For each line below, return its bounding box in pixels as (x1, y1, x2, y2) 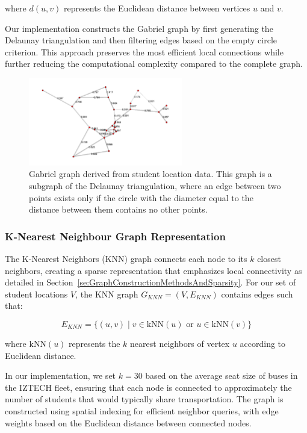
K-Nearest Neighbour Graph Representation (5, 228, 226, 243)
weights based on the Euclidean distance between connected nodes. (5, 416, 252, 429)
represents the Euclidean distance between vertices (63, 2, 250, 14)
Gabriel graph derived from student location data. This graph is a (29, 167, 272, 180)
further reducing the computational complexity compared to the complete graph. (5, 57, 303, 70)
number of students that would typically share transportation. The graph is (5, 393, 284, 405)
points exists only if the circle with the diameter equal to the (29, 191, 253, 204)
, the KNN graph (75, 287, 138, 300)
